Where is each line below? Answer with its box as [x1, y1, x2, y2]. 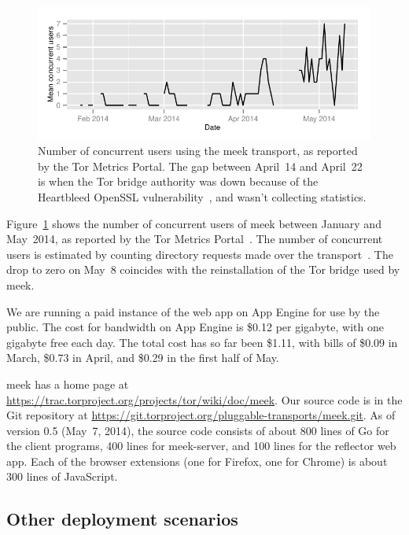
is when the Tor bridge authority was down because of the [38, 173, 319, 190]
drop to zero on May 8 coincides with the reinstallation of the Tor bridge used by [6, 261, 400, 278]
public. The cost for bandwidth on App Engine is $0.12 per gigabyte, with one [6, 319, 384, 335]
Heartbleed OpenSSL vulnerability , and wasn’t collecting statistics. [38, 188, 367, 205]
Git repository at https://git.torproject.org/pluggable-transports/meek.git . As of [6, 407, 396, 423]
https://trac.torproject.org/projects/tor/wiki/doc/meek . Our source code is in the [6, 391, 403, 408]
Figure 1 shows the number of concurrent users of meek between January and [6, 215, 381, 231]
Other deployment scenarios [6, 507, 238, 531]
